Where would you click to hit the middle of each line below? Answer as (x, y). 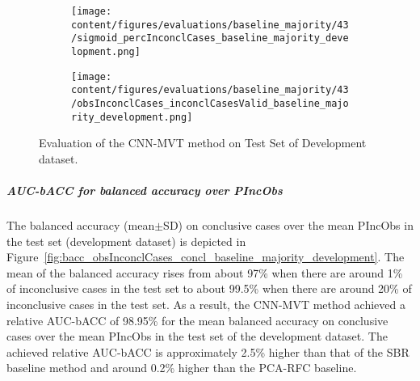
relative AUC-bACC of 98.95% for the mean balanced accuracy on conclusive (197, 320)
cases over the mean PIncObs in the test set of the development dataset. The (197, 336)
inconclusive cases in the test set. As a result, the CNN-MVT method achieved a (206, 304)
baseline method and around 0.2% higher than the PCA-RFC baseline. (182, 368)
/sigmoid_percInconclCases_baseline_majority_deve (210, 38)
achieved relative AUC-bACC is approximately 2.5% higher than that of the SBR (208, 351)
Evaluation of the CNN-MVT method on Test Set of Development (203, 143)
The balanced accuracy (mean (81, 225)
